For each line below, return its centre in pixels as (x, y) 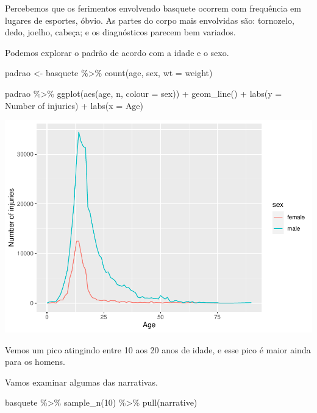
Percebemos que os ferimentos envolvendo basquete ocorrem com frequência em (153, 8)
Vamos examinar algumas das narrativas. (81, 382)
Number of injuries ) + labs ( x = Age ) (74, 105)
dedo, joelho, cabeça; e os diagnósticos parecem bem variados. (120, 32)
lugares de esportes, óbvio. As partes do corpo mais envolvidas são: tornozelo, (150, 20)
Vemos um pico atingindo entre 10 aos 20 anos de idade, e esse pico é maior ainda (158, 349)
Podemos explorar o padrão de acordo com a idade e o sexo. (117, 52)
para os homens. (35, 362)
